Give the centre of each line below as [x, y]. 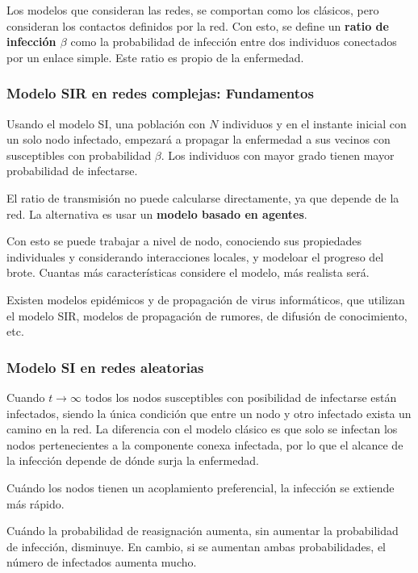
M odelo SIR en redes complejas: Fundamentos [160, 93]
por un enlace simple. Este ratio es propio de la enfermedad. [155, 57]
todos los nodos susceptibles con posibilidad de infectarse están [241, 397]
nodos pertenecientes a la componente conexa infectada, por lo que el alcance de [205, 444]
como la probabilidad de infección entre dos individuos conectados [234, 42]
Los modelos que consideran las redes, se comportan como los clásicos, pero [193, 10]
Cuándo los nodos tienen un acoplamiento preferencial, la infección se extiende [201, 487]
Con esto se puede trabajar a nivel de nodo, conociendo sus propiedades [184, 241]
